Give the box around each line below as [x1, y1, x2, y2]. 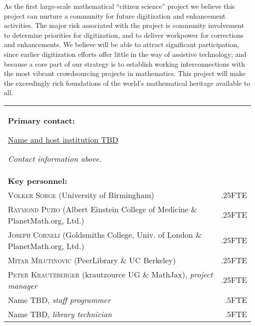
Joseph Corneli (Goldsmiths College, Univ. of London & [8, 228, 202, 240]
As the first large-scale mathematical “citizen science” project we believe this [4, 1, 235, 11]
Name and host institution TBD [8, 133, 119, 145]
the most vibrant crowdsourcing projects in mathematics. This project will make [4, 68, 246, 78]
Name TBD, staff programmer [8, 294, 111, 305]
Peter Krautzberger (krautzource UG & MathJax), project [8, 268, 213, 280]
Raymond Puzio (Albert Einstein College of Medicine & [8, 203, 197, 215]
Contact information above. [8, 152, 102, 164]
